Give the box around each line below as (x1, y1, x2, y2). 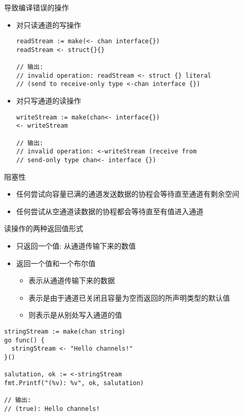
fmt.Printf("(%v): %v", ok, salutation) (4, 379, 144, 387)
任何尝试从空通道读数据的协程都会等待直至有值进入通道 (16, 205, 203, 216)
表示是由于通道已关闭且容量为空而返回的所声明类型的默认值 (28, 292, 230, 303)
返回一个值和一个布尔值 (16, 257, 96, 268)
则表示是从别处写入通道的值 (28, 309, 122, 320)
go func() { (4, 336, 45, 344)
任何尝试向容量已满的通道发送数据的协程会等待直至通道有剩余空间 (16, 188, 239, 199)
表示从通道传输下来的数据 (28, 275, 115, 286)
